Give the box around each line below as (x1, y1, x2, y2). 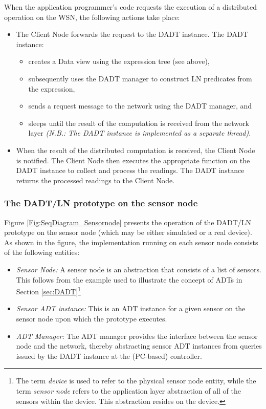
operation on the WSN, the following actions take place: (4, 11, 180, 22)
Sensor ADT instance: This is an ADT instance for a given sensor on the (16, 303, 246, 314)
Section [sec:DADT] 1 (16, 285, 81, 296)
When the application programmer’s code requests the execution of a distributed (4, 2, 257, 12)
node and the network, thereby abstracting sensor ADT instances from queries (16, 340, 262, 351)
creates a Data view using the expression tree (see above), (28, 56, 210, 67)
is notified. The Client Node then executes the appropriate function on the (16, 155, 250, 165)
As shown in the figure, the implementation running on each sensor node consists (4, 236, 258, 247)
